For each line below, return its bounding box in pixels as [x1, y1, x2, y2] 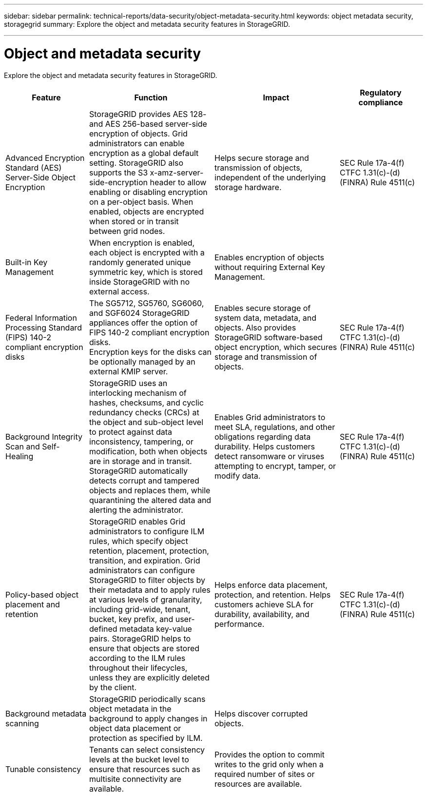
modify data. [214, 470, 261, 481]
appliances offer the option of [89, 317, 198, 328]
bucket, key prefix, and [89, 614, 174, 624]
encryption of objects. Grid [89, 128, 188, 138]
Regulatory [360, 87, 402, 97]
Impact [263, 92, 290, 102]
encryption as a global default [89, 148, 199, 158]
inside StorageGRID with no [89, 276, 190, 287]
